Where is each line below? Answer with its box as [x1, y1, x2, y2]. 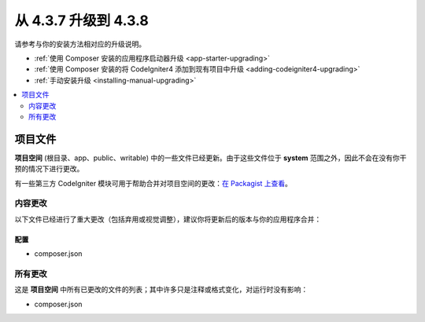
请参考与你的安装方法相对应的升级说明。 [14, 39, 146, 49]
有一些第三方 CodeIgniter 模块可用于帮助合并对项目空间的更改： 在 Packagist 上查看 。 [14, 178, 293, 188]
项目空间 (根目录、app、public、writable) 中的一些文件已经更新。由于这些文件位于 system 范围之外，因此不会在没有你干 [14, 153, 407, 163]
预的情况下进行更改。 [14, 164, 84, 174]
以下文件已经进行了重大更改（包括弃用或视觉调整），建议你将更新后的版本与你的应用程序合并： [14, 214, 322, 224]
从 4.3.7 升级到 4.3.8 [14, 12, 149, 29]
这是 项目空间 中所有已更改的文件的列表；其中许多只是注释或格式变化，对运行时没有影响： [14, 285, 309, 295]
